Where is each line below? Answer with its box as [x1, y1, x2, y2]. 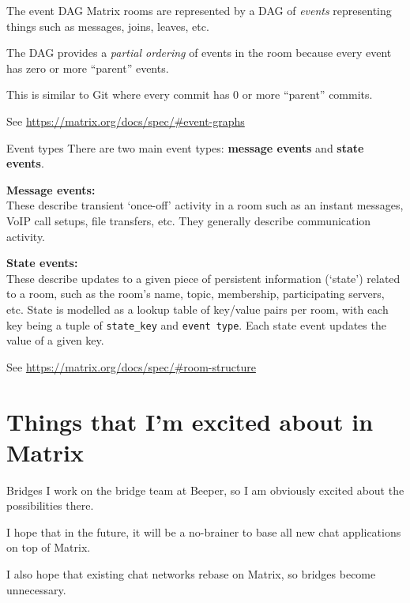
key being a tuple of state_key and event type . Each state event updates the [6, 316, 386, 333]
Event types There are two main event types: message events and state [6, 139, 364, 156]
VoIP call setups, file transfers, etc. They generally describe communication [6, 212, 371, 228]
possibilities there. [6, 497, 94, 514]
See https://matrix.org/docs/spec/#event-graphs [6, 112, 245, 129]
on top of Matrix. [6, 539, 91, 556]
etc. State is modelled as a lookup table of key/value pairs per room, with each [6, 300, 389, 317]
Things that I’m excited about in [6, 405, 374, 437]
